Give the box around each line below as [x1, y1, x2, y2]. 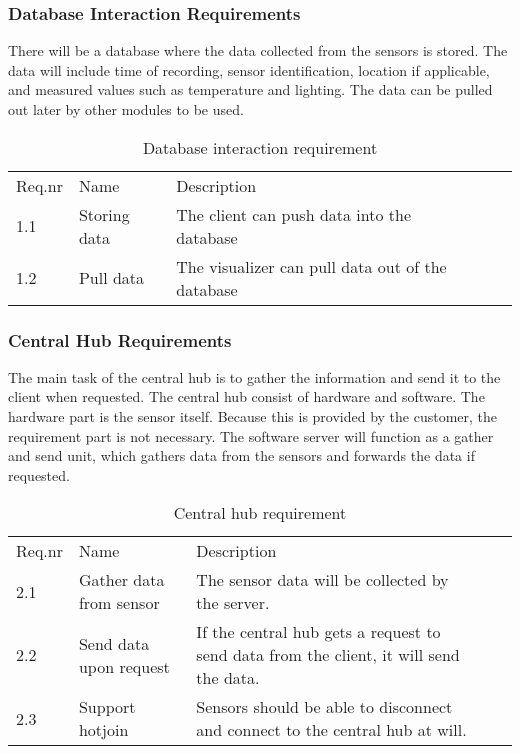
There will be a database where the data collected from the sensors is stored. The [8, 40, 508, 61]
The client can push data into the [176, 202, 412, 226]
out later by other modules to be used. [8, 99, 244, 119]
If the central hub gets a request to [196, 620, 441, 644]
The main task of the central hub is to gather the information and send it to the [8, 366, 501, 387]
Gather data [78, 568, 165, 592]
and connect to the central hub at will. [196, 718, 467, 742]
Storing [78, 202, 130, 226]
